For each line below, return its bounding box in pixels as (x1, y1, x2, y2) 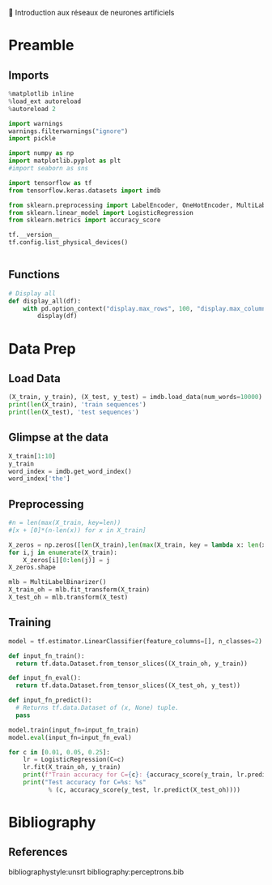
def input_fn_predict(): (8, 696, 92, 705)
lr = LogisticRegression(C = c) (23, 755, 125, 764)
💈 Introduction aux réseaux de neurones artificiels (8, 8, 175, 17)
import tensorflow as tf (8, 178, 92, 187)
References (8, 845, 68, 859)
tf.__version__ (8, 231, 60, 239)
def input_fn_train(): (8, 651, 85, 660)
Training (8, 616, 52, 629)
